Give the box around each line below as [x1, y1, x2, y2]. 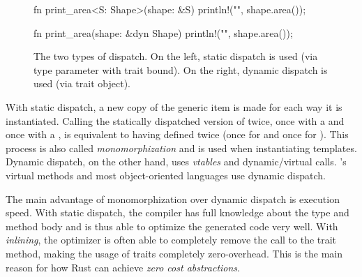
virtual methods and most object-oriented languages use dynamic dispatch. [6, 167, 326, 182]
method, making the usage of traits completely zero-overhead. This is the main [6, 246, 342, 260]
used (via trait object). [33, 76, 130, 91]
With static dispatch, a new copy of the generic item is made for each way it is [6, 99, 342, 114]
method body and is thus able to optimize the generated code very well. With [6, 218, 338, 233]
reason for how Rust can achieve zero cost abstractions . [6, 260, 240, 274]
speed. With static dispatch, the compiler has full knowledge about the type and [6, 205, 349, 220]
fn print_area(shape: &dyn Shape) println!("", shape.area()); [33, 25, 293, 40]
